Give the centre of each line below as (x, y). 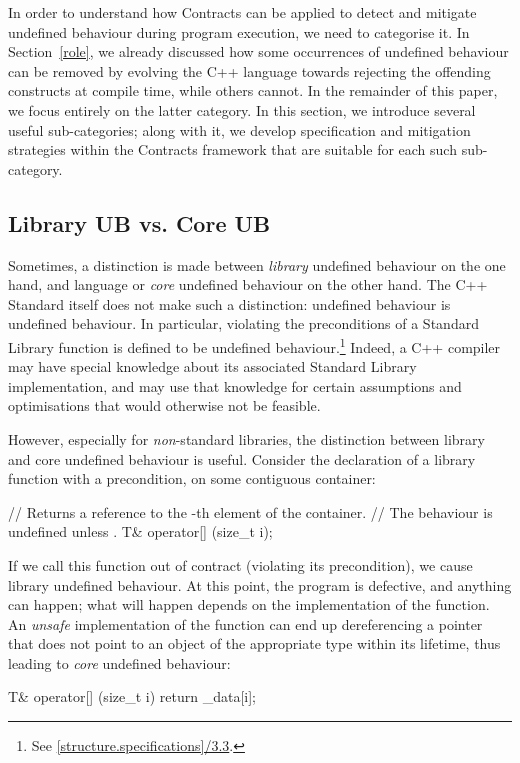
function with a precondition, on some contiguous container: (192, 478)
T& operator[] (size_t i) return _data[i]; (132, 696)
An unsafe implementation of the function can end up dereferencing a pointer (245, 623)
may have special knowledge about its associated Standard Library (212, 366)
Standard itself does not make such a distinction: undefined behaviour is (229, 303)
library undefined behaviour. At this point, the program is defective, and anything (260, 584)
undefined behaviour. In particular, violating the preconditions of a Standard (243, 323)
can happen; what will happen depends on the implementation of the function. (249, 604)
